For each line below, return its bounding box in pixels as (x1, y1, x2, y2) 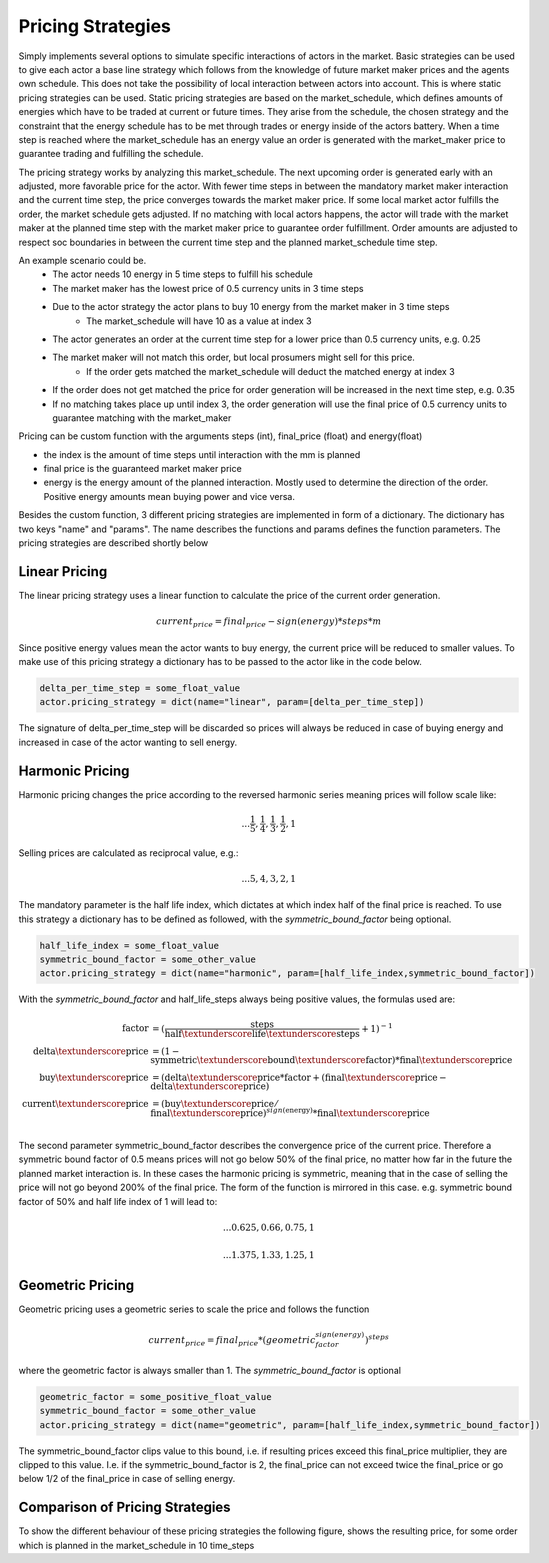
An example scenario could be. (18, 255, 147, 267)
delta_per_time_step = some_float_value (39, 683, 240, 694)
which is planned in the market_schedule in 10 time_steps (18, 1539, 255, 1551)
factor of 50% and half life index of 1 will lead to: (18, 1195, 218, 1207)
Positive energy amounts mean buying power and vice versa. (43, 490, 295, 502)
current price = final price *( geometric (148, 1334, 316, 1348)
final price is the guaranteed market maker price (43, 463, 242, 475)
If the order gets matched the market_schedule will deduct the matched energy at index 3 (86, 365, 455, 377)
